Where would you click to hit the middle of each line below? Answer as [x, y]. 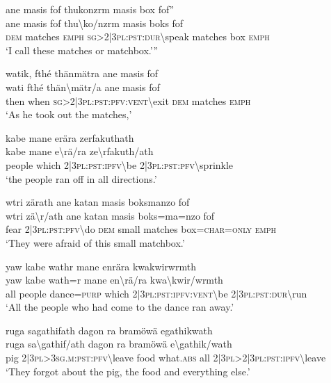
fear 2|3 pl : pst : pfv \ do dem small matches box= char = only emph [141, 229]
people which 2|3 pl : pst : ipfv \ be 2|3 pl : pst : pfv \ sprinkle [120, 164]
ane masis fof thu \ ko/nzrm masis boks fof [95, 23]
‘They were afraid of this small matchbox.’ [95, 242]
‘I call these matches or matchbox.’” [82, 50]
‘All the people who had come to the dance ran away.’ [120, 307]
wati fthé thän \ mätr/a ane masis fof [83, 87]
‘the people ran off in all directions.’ [81, 178]
